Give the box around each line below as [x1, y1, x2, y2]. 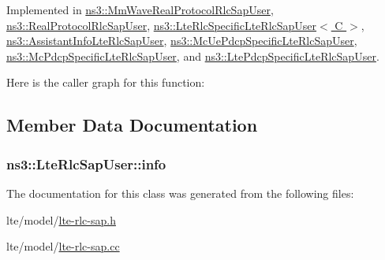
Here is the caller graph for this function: [6, 74, 205, 91]
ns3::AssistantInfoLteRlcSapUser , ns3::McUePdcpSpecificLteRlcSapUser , [6, 32, 357, 49]
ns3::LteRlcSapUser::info [6, 154, 166, 173]
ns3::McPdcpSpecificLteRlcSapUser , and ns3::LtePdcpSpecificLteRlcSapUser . [6, 47, 379, 64]
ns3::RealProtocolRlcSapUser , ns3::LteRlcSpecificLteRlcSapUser [6, 17, 317, 33]
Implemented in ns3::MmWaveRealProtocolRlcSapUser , [6, 2, 274, 17]
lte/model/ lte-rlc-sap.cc [6, 238, 120, 254]
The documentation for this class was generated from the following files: [6, 184, 354, 201]
